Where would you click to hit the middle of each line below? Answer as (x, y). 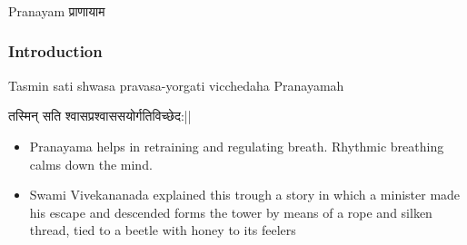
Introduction (55, 51)
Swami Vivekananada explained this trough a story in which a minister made (245, 195)
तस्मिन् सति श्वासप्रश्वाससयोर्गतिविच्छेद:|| (100, 116)
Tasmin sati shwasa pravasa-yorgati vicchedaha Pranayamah (176, 85)
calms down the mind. (91, 164)
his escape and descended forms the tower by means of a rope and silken (231, 212)
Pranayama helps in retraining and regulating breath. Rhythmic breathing (237, 146)
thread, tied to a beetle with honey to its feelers (163, 230)
